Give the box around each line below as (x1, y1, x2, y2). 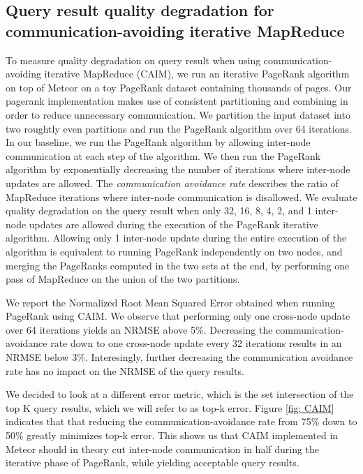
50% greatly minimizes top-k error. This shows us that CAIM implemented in (6, 428, 339, 443)
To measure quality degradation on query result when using (6, 52, 261, 67)
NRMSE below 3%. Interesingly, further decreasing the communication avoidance (6, 350, 353, 364)
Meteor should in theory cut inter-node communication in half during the (6, 441, 320, 456)
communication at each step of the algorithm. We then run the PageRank (6, 148, 321, 163)
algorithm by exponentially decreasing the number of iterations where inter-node (6, 162, 350, 177)
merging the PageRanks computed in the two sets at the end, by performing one (6, 258, 350, 272)
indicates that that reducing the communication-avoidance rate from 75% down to (6, 414, 357, 429)
